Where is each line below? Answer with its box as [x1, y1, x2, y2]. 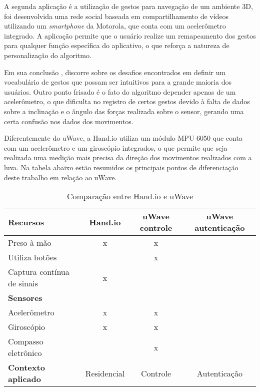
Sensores [8, 292, 42, 304]
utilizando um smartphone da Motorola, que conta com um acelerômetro [4, 21, 226, 31]
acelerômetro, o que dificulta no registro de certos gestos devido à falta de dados [4, 96, 250, 107]
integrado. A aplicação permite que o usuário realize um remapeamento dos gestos [4, 30, 256, 41]
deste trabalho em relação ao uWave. [4, 172, 117, 182]
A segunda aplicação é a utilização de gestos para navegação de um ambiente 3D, [4, 1, 253, 11]
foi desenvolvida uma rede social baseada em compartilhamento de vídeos [4, 11, 229, 21]
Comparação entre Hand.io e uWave [66, 190, 193, 202]
